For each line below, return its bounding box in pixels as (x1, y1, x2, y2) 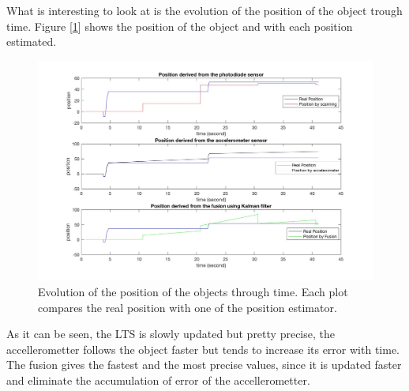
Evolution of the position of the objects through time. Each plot (38, 284, 348, 300)
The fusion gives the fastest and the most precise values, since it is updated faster (6, 356, 402, 373)
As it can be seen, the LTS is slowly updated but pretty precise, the (6, 325, 335, 342)
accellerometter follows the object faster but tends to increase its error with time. (6, 340, 400, 357)
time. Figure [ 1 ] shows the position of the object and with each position (6, 17, 353, 34)
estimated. (6, 33, 57, 50)
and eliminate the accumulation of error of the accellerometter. (6, 372, 310, 388)
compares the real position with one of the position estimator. (38, 299, 337, 315)
